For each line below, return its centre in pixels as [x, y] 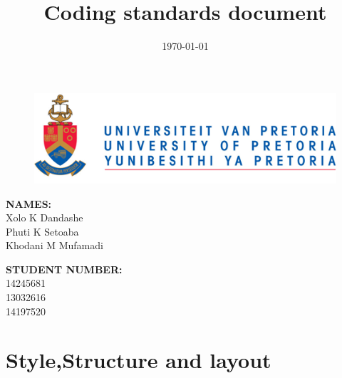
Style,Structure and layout [139, 360]
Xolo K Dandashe [45, 217]
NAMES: [29, 203]
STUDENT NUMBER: [64, 269]
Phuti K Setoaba [42, 231]
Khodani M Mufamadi [55, 245]
